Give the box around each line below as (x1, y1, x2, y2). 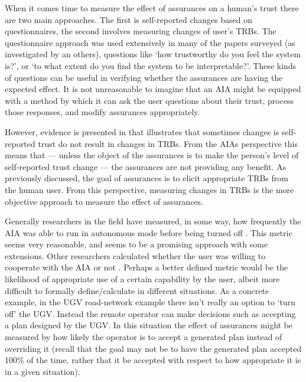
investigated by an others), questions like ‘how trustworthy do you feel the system (5, 48, 301, 60)
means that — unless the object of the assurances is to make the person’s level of (5, 149, 299, 161)
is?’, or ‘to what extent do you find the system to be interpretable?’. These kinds (5, 59, 297, 71)
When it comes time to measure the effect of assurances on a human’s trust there (5, 2, 299, 14)
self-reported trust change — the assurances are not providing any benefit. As (5, 160, 287, 172)
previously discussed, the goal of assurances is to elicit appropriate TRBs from (5, 172, 288, 184)
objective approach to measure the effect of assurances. (5, 195, 203, 207)
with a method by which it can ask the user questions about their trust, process (5, 94, 294, 106)
